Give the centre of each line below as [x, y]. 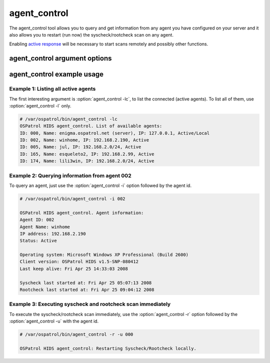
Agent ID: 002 [37, 220]
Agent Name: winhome [45, 227]
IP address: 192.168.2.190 [53, 233]
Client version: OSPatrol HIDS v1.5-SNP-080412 [79, 262]
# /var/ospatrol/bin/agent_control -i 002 [72, 198]
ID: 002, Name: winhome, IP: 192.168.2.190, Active [84, 140]
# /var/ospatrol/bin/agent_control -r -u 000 [76, 334]
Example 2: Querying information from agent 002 [70, 175]
